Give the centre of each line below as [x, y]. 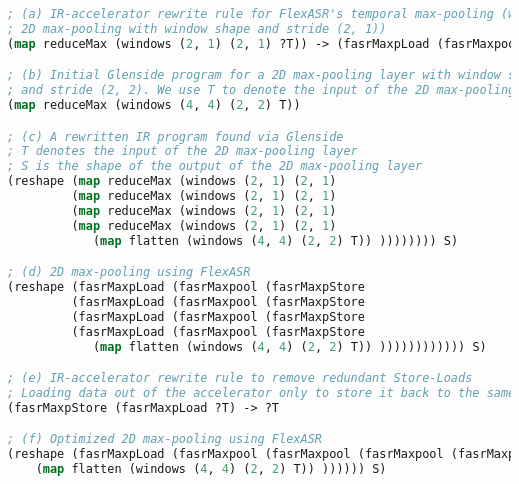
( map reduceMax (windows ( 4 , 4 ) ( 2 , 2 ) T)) [154, 105]
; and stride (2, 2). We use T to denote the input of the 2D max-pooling [261, 90]
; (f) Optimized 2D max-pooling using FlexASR [164, 439]
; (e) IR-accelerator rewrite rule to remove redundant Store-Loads [240, 378]
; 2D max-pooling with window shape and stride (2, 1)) [197, 28]
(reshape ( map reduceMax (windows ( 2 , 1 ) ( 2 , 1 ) [172, 181]
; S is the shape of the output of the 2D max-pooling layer [215, 166]
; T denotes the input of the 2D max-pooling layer [182, 151]
